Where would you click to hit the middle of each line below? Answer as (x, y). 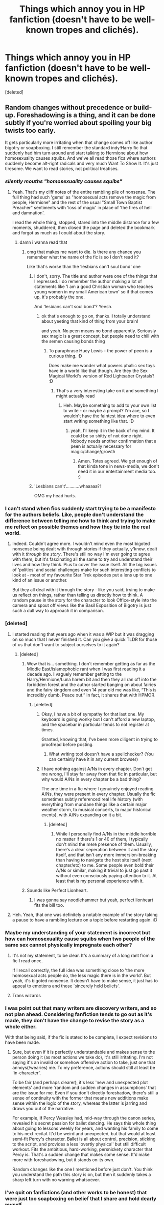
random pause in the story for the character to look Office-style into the (84, 600)
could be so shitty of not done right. (107, 436)
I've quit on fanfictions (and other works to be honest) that (76, 1193)
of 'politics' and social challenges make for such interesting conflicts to (84, 570)
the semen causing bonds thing (73, 341)
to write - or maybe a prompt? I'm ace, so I (106, 411)
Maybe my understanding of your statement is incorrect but (78, 932)
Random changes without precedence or (69, 107)
